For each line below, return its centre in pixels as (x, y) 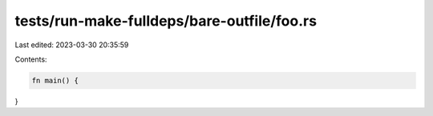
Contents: (31, 59)
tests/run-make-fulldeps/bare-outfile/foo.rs (166, 21)
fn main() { (55, 80)
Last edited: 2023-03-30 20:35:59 (72, 45)
